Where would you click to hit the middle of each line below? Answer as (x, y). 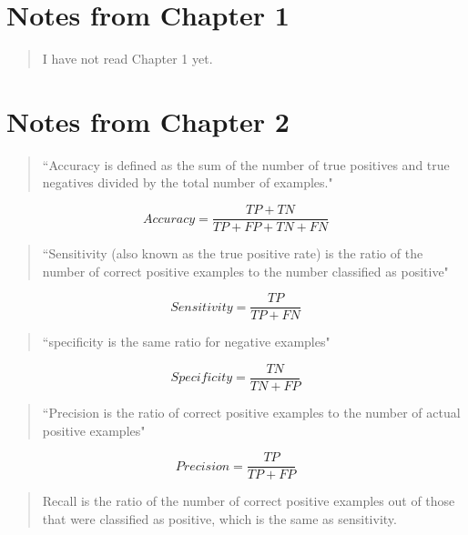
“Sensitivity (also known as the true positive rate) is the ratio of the (233, 253)
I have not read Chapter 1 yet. (127, 59)
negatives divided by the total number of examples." (188, 182)
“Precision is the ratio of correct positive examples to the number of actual (251, 412)
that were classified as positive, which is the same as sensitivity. (219, 518)
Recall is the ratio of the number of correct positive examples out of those (249, 501)
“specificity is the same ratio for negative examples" (186, 342)
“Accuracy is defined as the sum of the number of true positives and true (246, 164)
